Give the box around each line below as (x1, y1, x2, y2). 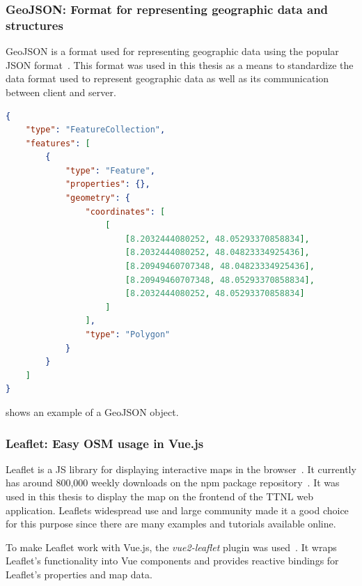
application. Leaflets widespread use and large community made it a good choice (6, 502, 349, 517)
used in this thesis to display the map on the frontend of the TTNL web (6, 488, 314, 503)
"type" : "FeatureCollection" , (25, 125, 166, 135)
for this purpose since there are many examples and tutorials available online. (6, 516, 336, 531)
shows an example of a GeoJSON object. (6, 404, 179, 419)
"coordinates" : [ (85, 206, 166, 217)
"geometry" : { (65, 193, 131, 203)
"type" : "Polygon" (85, 330, 171, 340)
